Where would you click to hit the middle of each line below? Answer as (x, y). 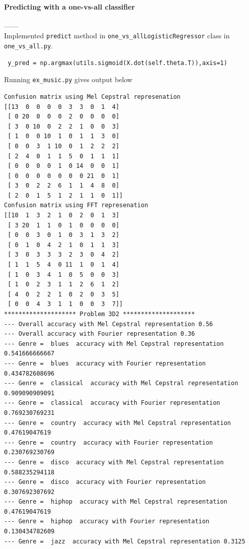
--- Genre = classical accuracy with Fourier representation (112, 403)
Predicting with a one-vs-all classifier (70, 6)
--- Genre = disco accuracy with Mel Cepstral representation (114, 462)
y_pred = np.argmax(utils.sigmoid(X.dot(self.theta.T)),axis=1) (117, 63)
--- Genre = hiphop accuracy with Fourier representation (107, 522)
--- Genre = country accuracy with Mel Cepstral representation (118, 423)
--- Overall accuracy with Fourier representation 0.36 (100, 334)
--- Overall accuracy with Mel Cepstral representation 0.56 (109, 324)
